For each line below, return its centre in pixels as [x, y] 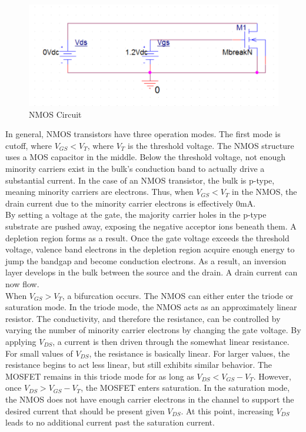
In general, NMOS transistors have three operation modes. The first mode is [143, 134]
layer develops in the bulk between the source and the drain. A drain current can [152, 272]
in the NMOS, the [265, 192]
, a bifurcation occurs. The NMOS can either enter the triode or [178, 295]
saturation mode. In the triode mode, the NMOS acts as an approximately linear [151, 307]
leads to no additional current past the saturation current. [110, 422]
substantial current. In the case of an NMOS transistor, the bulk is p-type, [140, 180]
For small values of [39, 353]
